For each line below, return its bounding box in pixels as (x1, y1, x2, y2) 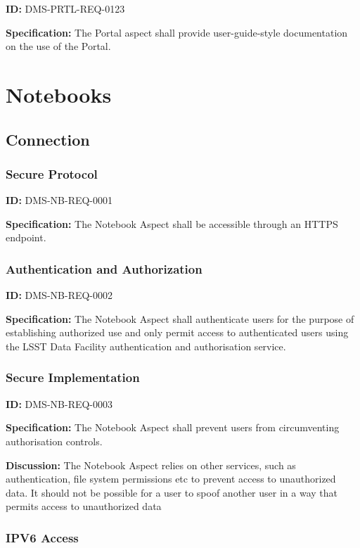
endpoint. (6, 230, 46, 245)
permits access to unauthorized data (6, 499, 162, 514)
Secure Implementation (6, 369, 140, 386)
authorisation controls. (6, 433, 103, 448)
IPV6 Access (6, 528, 79, 546)
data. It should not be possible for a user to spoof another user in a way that (6, 485, 337, 499)
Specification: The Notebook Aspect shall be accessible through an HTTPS (6, 216, 338, 231)
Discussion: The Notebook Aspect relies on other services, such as (6, 457, 296, 472)
